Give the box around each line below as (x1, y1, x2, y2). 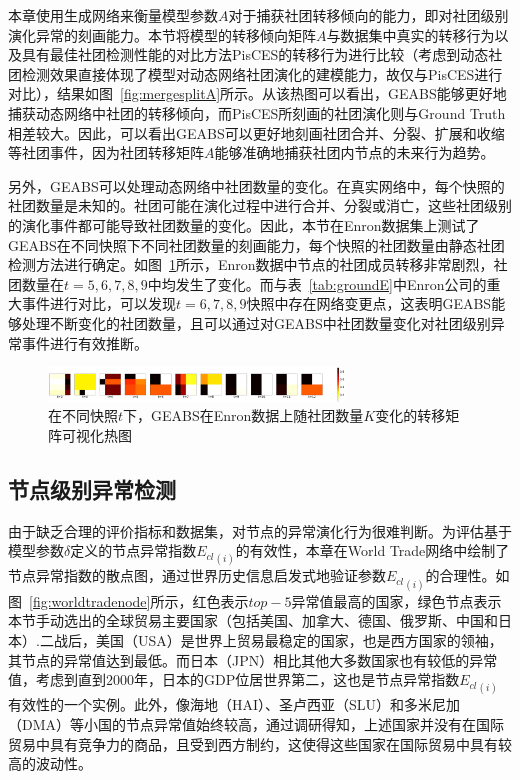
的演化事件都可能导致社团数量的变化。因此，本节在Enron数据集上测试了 (8, 214, 480, 235)
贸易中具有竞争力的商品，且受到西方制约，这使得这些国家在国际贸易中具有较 (8, 733, 512, 754)
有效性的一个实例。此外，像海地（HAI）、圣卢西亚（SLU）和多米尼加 (8, 694, 461, 715)
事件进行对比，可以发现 (21, 293, 176, 314)
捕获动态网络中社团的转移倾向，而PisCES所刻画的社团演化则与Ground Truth (8, 102, 506, 123)
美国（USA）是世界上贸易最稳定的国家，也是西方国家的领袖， (95, 629, 503, 650)
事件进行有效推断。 (21, 332, 148, 353)
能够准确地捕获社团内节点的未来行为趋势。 (214, 142, 495, 163)
